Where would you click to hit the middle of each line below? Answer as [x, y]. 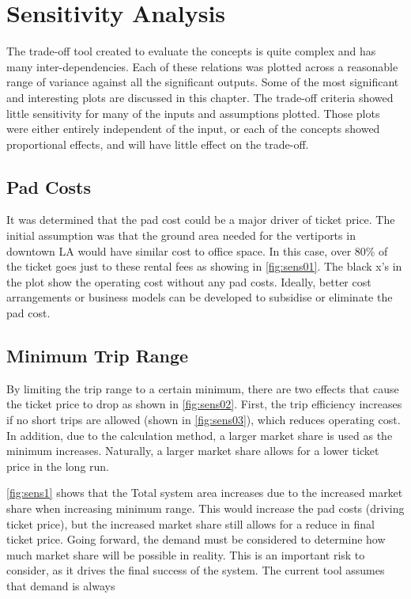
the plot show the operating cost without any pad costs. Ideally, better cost [189, 281]
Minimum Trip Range [98, 356]
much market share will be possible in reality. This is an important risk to [186, 554]
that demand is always [61, 585]
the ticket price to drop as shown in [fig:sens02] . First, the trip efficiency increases [204, 404]
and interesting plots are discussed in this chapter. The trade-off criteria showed [200, 97]
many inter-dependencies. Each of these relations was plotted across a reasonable [202, 66]
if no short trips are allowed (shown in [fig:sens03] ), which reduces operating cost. [204, 420]
